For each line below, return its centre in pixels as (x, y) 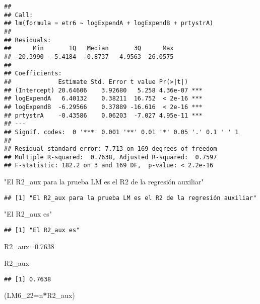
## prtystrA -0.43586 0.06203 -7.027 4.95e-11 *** (103, 115)
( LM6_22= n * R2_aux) (40, 295)
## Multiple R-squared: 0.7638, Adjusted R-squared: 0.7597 (111, 157)
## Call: (19, 15)
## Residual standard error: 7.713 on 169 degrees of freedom (111, 149)
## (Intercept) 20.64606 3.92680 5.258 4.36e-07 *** (103, 90)
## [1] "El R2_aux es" (42, 230)
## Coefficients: (33, 74)
